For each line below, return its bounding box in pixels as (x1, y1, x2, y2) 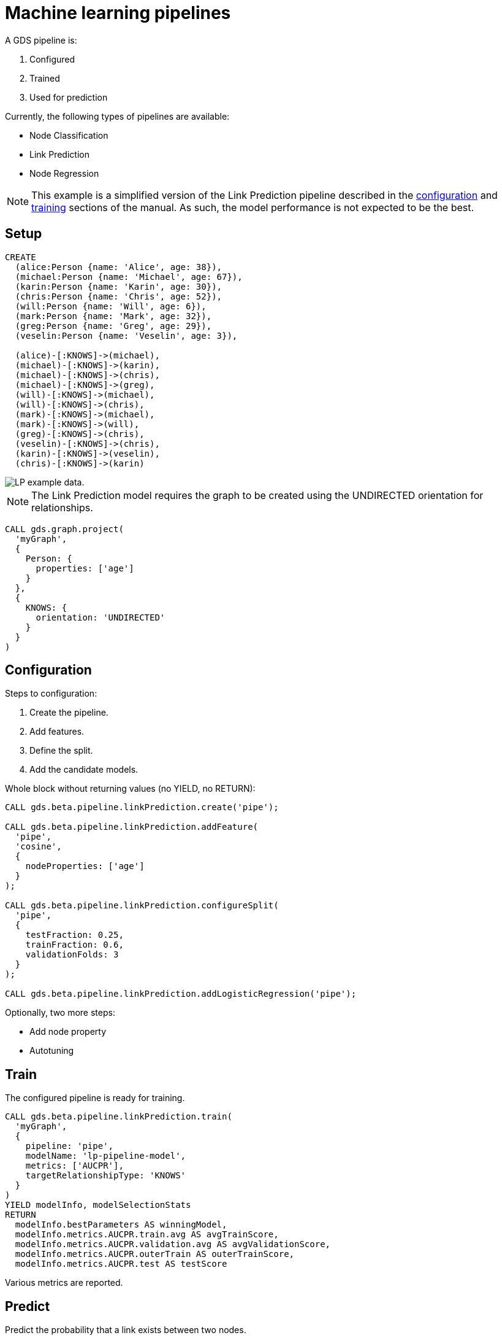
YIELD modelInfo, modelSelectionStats (5, 1200, 191, 1210)
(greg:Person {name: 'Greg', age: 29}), (15, 320, 212, 331)
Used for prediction (29, 91, 108, 102)
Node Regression (29, 168, 99, 179)
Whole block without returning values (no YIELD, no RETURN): (5, 783, 256, 794)
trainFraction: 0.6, (25, 940, 124, 950)
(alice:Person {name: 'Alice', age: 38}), (15, 261, 222, 272)
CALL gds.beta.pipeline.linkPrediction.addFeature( (5, 822, 259, 832)
